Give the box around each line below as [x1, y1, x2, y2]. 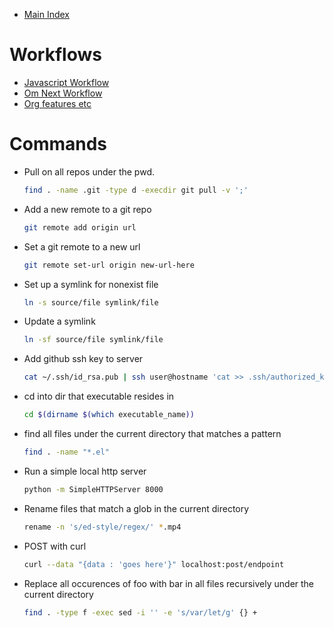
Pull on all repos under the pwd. [23, 165, 155, 178]
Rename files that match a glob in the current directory [23, 502, 250, 514]
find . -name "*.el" [23, 447, 110, 457]
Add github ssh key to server [23, 353, 144, 365]
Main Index [23, 9, 70, 20]
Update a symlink [23, 315, 96, 328]
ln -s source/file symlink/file [23, 297, 159, 308]
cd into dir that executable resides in [23, 390, 175, 403]
